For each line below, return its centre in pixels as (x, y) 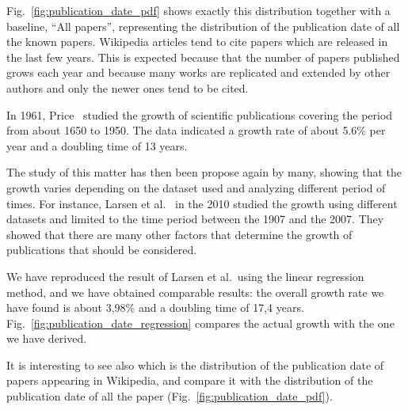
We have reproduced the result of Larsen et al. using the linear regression (185, 276)
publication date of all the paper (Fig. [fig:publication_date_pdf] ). (170, 396)
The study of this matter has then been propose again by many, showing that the (204, 172)
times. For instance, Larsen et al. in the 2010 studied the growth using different (202, 203)
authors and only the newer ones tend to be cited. (128, 87)
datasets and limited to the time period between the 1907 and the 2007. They (195, 219)
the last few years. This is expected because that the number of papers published (203, 57)
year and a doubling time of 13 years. (97, 145)
